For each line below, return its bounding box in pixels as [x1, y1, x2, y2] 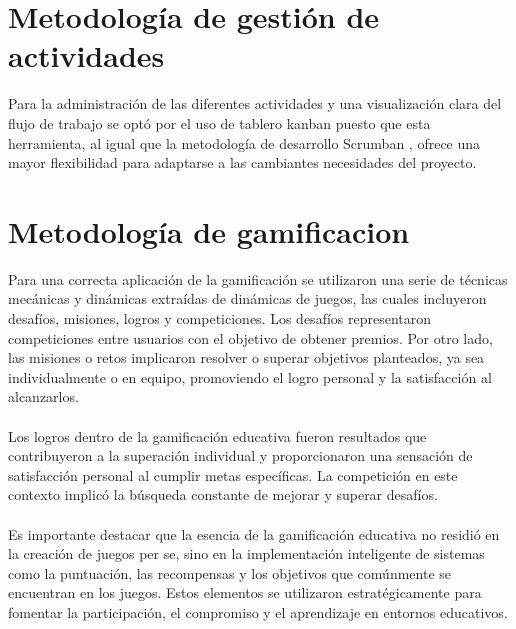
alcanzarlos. [8, 386, 79, 407]
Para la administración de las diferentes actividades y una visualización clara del [8, 93, 502, 114]
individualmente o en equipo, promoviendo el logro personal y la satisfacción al [8, 366, 492, 387]
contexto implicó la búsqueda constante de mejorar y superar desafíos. [8, 484, 438, 505]
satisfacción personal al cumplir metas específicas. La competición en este [8, 464, 458, 485]
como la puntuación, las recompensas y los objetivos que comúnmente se [8, 562, 452, 583]
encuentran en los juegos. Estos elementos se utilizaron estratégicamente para [8, 582, 482, 603]
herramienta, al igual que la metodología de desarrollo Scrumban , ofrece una [8, 132, 481, 153]
